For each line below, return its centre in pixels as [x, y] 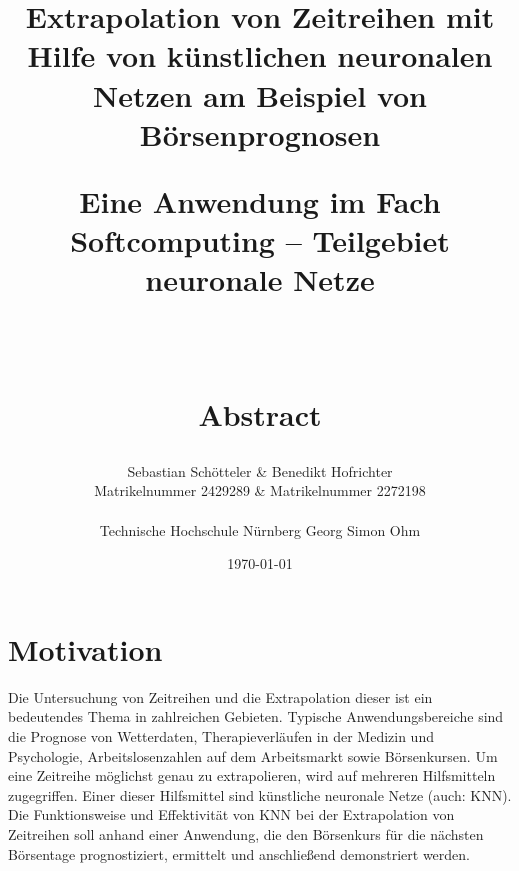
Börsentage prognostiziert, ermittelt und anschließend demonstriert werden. [239, 853]
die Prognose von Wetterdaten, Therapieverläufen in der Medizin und [221, 735]
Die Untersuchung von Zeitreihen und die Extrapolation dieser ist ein [220, 696]
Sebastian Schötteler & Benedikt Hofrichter [260, 470]
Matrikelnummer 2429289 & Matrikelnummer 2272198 [260, 490]
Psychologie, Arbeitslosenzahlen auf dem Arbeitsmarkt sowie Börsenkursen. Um [253, 755]
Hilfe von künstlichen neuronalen [260, 55]
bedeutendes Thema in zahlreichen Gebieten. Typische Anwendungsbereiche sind [256, 716]
